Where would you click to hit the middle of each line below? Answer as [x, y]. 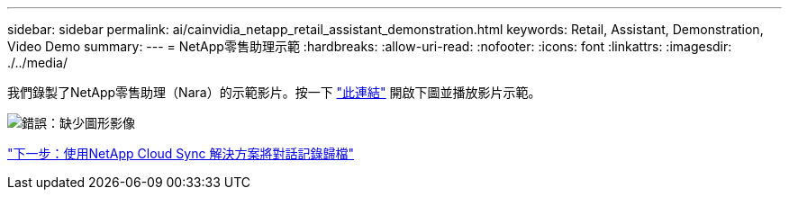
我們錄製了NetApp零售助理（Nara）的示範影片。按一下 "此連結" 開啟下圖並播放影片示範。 [274, 92]
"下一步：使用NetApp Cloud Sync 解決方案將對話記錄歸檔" [181, 153]
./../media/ [37, 63]
